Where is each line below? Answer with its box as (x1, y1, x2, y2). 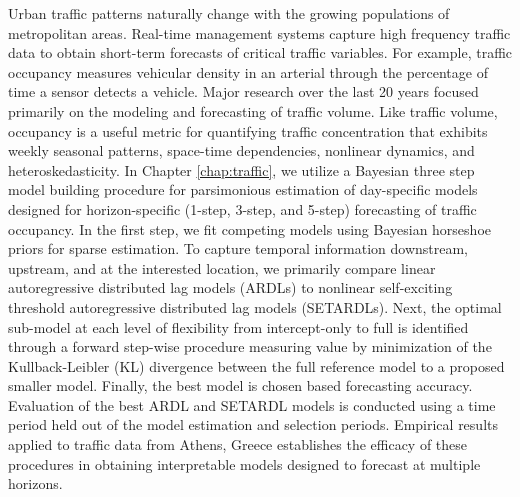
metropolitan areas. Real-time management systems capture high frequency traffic (8, 22, 511, 43)
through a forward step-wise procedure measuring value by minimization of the (8, 336, 492, 357)
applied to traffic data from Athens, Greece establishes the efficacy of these (8, 434, 468, 455)
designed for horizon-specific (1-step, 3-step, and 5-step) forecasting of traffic (8, 198, 477, 219)
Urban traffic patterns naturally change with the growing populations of (8, 3, 450, 23)
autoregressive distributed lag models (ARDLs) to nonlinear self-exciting (8, 277, 453, 298)
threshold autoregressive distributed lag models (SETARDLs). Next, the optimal (8, 296, 502, 317)
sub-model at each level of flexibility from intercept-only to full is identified (8, 316, 469, 337)
